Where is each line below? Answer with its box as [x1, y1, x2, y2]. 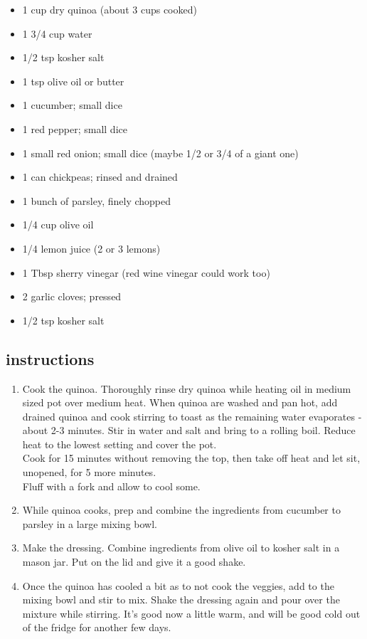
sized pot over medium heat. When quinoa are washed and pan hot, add [22, 395, 338, 410]
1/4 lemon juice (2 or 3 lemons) [22, 241, 161, 255]
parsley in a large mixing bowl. [22, 516, 157, 531]
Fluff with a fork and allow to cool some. [22, 478, 201, 493]
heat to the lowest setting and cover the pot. [22, 436, 217, 451]
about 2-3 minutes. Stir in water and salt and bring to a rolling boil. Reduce [22, 423, 356, 438]
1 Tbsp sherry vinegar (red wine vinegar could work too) [22, 265, 270, 280]
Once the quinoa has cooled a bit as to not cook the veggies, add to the [22, 578, 334, 593]
